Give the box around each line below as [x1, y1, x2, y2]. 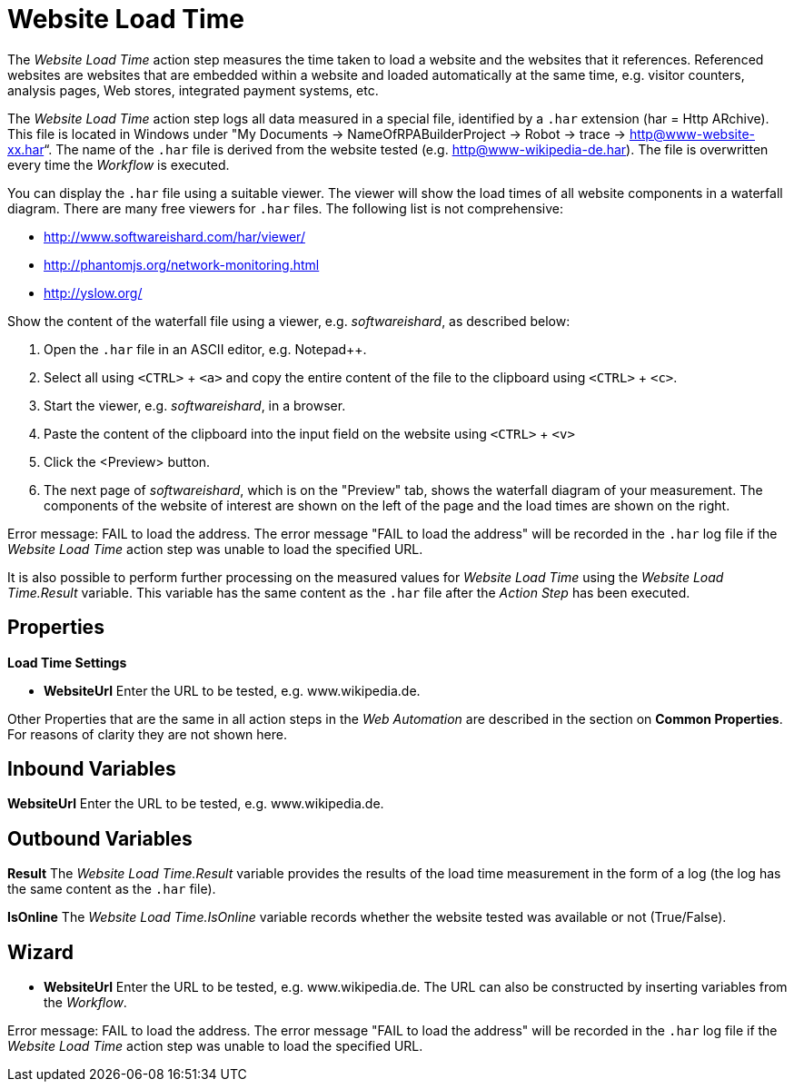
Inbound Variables [7, 757, 176, 781]
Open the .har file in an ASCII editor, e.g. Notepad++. [44, 341, 367, 357]
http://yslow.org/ [44, 284, 143, 301]
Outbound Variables [7, 827, 193, 850]
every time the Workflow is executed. [7, 156, 230, 173]
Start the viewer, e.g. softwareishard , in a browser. [44, 397, 346, 413]
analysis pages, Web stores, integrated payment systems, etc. [7, 82, 379, 98]
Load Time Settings [7, 654, 127, 670]
